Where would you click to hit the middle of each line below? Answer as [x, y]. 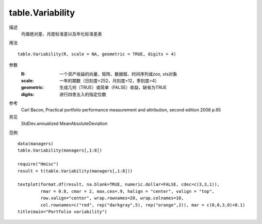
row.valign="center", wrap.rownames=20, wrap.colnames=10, [112, 198]
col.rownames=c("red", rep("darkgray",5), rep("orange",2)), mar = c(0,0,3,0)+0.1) [143, 205]
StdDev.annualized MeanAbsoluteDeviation [64, 123]
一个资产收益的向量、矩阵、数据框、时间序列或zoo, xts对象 [118, 74]
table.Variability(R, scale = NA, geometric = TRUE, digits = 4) [97, 54]
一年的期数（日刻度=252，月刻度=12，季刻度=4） [109, 81]
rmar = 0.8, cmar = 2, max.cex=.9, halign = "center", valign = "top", [128, 191]
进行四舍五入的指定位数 [83, 94]
